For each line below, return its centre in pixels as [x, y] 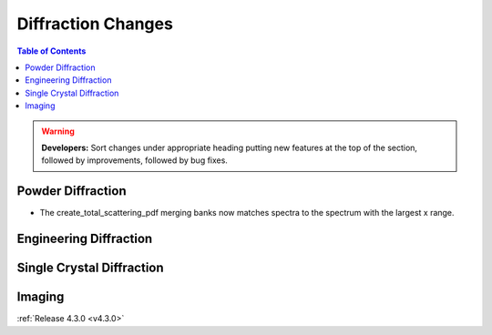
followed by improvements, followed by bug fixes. [134, 160]
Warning [58, 131]
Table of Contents [51, 51]
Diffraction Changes [95, 24]
